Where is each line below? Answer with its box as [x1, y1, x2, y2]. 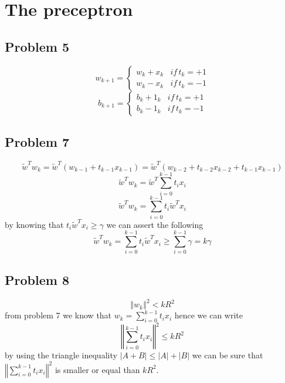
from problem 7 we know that [5, 309, 112, 321]
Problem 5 [5, 37, 69, 55]
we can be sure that [192, 349, 263, 361]
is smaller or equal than [55, 363, 140, 375]
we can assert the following [106, 218, 203, 230]
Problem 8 [5, 270, 69, 288]
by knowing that [5, 218, 64, 230]
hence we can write [174, 309, 243, 321]
